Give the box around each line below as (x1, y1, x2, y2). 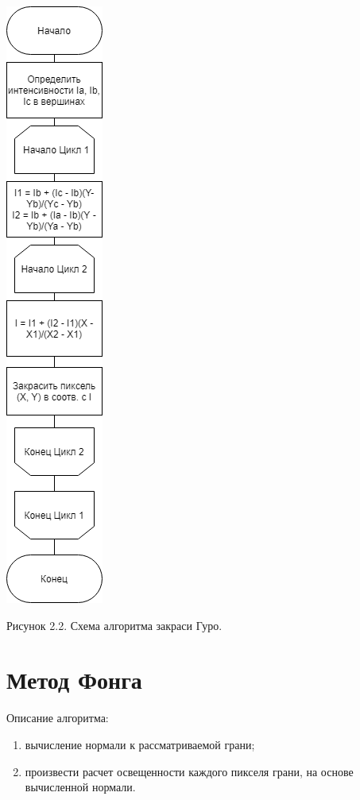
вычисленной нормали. (25, 779, 136, 795)
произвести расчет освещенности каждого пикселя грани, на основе (25, 763, 354, 779)
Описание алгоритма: (6, 709, 109, 726)
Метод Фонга (6, 663, 142, 696)
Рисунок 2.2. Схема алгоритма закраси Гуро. (6, 616, 223, 633)
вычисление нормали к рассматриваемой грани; (25, 736, 255, 752)
